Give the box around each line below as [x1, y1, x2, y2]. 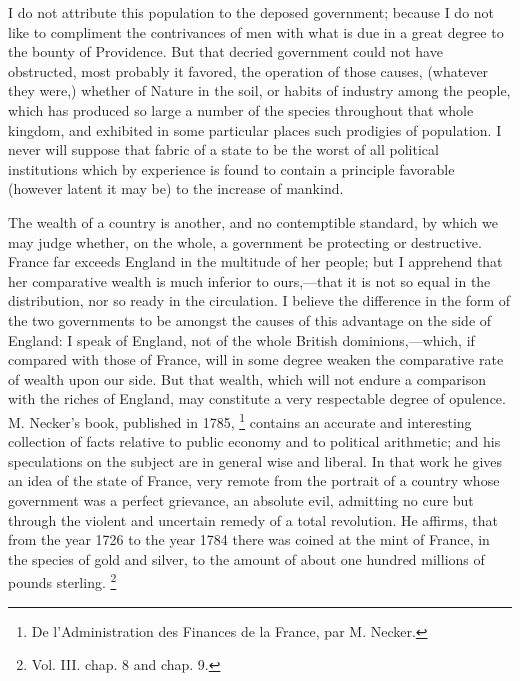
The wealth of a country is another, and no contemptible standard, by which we [8, 211, 498, 232]
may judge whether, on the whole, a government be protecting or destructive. [8, 231, 482, 252]
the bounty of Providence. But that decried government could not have [8, 41, 443, 62]
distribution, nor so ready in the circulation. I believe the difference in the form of [8, 290, 511, 311]
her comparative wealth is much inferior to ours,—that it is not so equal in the [8, 270, 491, 291]
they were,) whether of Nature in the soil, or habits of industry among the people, [8, 80, 511, 101]
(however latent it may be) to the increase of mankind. [8, 178, 344, 199]
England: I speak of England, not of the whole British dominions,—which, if [8, 329, 475, 350]
